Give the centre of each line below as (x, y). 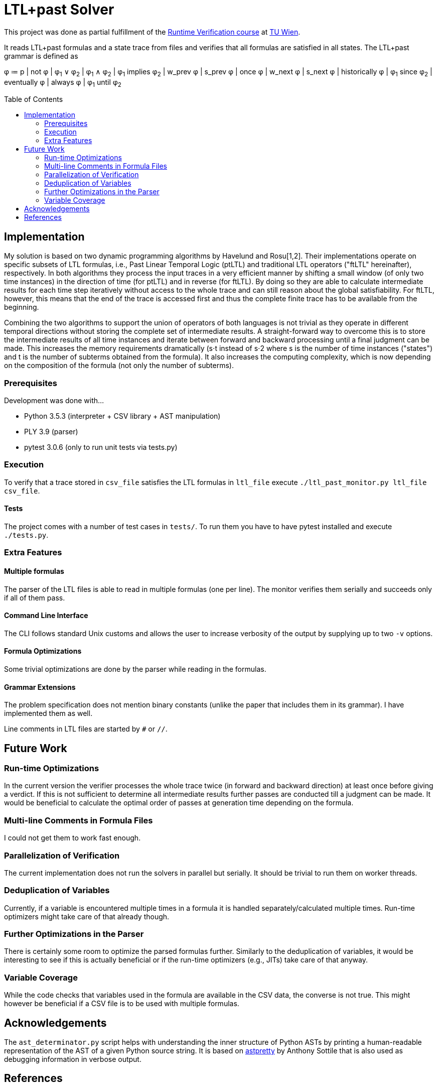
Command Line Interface (46, 616)
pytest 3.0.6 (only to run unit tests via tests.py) (101, 447)
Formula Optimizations (43, 651)
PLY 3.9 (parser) (51, 431)
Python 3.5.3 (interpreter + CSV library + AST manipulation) (122, 416)
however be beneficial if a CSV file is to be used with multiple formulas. (122, 1004)
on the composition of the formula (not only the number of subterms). (119, 366)
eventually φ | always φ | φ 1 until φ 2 (63, 83)
